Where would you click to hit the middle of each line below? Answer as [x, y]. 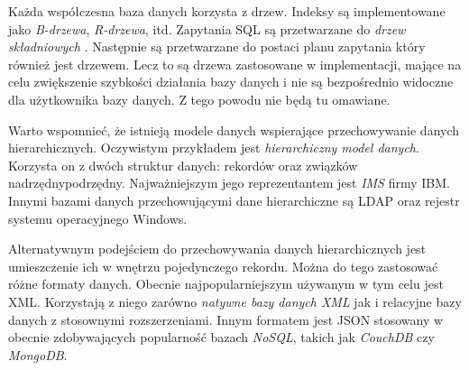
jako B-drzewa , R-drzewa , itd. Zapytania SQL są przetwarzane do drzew [207, 28]
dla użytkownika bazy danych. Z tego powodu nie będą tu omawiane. [199, 99]
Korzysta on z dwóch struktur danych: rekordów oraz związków [183, 165]
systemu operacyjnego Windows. [98, 218]
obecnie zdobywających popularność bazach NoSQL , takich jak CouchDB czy [221, 337]
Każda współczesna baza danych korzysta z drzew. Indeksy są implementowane [227, 11]
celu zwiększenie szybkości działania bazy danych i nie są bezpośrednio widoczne [231, 82]
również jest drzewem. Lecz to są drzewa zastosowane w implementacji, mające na [235, 64]
